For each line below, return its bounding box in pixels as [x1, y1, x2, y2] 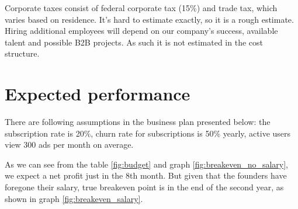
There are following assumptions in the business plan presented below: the [5, 116, 271, 128]
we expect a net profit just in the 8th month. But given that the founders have [5, 169, 287, 182]
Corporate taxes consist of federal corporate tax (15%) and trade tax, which [5, 2, 278, 13]
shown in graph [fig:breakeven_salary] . [5, 192, 143, 204]
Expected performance [5, 82, 190, 106]
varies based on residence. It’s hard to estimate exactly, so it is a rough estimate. [5, 13, 294, 25]
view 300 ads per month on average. [5, 138, 134, 151]
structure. [5, 47, 40, 60]
